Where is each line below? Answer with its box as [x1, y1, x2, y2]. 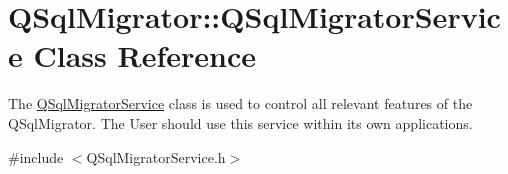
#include [8, 146, 64, 167]
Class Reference [33, 35, 256, 76]
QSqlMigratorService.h [86, 146, 226, 167]
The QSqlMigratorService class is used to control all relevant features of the [8, 93, 473, 114]
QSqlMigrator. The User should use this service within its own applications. [8, 112, 473, 133]
